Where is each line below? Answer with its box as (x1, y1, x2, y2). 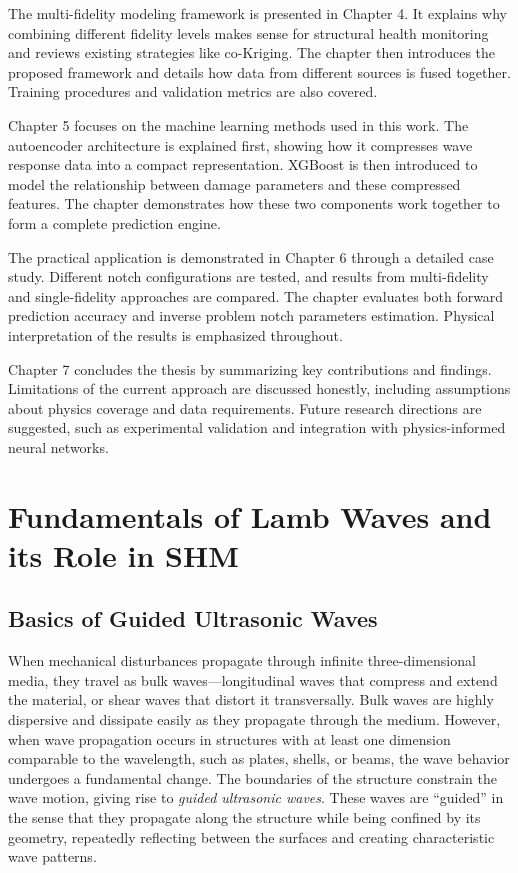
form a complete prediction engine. (8, 212, 221, 233)
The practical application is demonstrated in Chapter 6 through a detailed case (8, 246, 494, 267)
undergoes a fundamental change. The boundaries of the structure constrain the (8, 767, 497, 788)
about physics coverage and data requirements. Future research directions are (8, 397, 482, 418)
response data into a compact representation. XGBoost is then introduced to (8, 154, 478, 175)
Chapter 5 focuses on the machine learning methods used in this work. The (8, 114, 469, 135)
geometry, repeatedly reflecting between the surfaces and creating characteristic (8, 826, 495, 847)
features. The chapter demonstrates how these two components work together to (8, 193, 500, 214)
